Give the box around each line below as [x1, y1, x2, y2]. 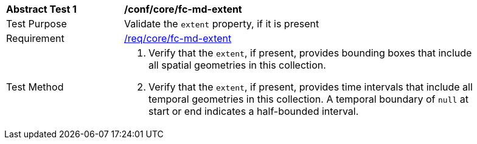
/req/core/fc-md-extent [124, 32, 232, 44]
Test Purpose [6, 18, 67, 30]
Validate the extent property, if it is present [124, 18, 319, 30]
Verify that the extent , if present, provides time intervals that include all [148, 81, 473, 93]
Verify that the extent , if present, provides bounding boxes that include [148, 47, 472, 59]
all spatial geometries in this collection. [148, 59, 326, 71]
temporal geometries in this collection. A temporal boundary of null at [148, 93, 469, 105]
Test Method [6, 81, 64, 93]
